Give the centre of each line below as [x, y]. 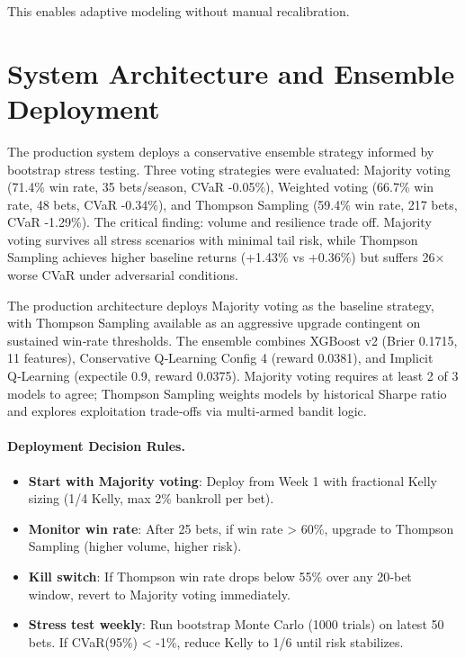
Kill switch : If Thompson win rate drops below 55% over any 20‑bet [220, 576]
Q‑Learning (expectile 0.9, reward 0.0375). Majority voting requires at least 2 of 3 [233, 376]
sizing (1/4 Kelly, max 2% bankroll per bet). [151, 498]
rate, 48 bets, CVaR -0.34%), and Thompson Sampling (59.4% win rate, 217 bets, [232, 204]
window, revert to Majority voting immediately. [159, 594]
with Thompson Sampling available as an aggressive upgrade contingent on [214, 323]
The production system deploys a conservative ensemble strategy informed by [221, 151]
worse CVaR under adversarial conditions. [123, 275]
